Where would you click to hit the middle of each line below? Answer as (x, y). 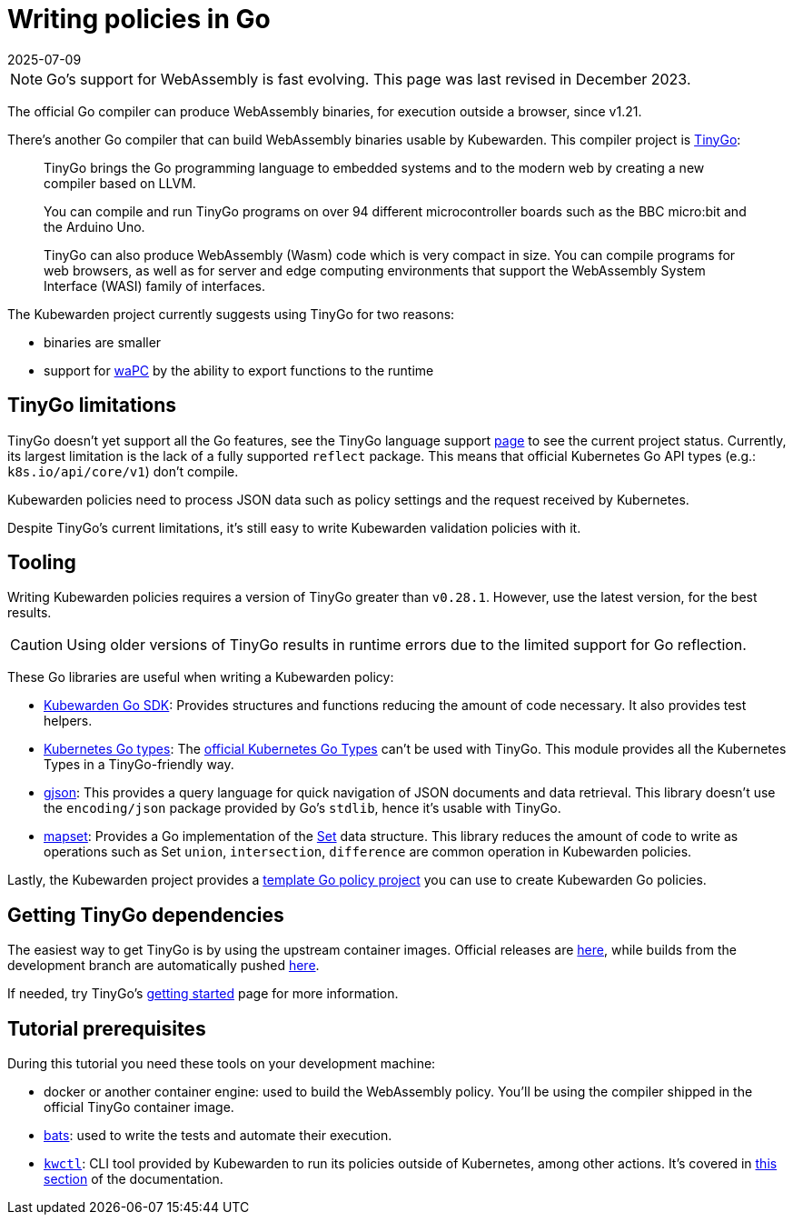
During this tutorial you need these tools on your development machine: (222, 1064)
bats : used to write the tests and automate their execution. (218, 1136)
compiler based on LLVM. (120, 183)
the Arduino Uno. (94, 226)
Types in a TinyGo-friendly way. (139, 765)
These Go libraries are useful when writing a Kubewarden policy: (201, 677)
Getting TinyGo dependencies (146, 915)
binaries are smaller (103, 342)
